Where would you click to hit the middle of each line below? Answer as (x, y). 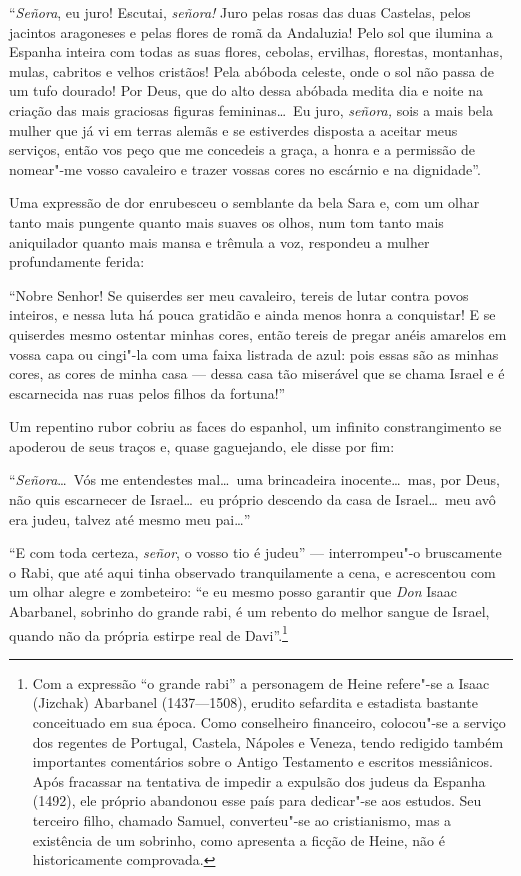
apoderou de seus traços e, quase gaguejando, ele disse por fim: (202, 445)
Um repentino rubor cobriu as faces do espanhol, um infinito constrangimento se (255, 426)
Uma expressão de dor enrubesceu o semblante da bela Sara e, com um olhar (244, 202)
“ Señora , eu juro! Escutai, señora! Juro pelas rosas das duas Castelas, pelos (240, 12)
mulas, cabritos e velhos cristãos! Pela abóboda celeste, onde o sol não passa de (252, 70)
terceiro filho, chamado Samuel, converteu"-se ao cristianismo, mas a (242, 820)
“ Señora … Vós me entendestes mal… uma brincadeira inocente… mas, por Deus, (254, 479)
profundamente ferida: (77, 261)
